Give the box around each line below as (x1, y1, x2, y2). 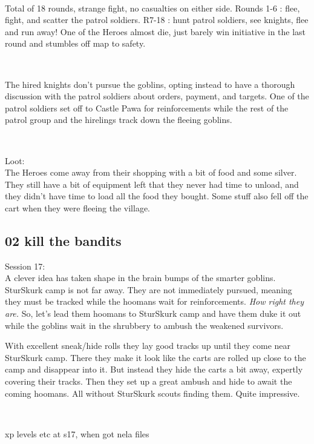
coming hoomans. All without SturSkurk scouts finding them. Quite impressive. (5, 386, 300, 399)
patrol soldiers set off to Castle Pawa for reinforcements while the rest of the (5, 101, 289, 114)
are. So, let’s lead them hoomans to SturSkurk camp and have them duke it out (5, 307, 301, 320)
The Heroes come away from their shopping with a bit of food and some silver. (5, 166, 297, 179)
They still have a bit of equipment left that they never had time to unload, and (5, 177, 299, 190)
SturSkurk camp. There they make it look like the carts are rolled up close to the (5, 351, 306, 363)
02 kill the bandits (5, 231, 122, 250)
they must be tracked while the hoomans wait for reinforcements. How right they (5, 295, 304, 308)
